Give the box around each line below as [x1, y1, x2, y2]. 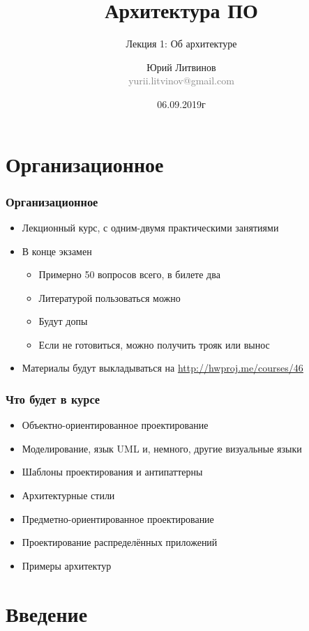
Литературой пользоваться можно [38, 290, 181, 305]
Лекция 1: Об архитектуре [126, 36, 237, 51]
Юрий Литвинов [146, 59, 216, 74]
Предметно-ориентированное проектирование [22, 511, 214, 526]
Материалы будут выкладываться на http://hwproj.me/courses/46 [22, 360, 303, 375]
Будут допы [38, 314, 88, 328]
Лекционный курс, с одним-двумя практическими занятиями [22, 220, 279, 234]
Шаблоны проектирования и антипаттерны [22, 464, 203, 479]
